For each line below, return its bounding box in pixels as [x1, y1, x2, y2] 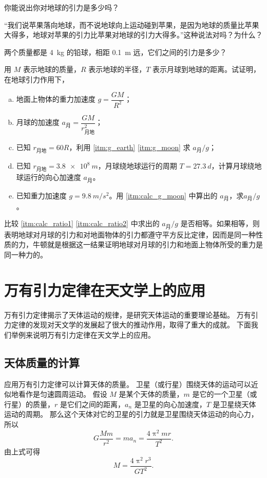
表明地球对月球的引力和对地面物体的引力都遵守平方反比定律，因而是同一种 [4, 229, 256, 240]
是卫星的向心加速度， [134, 398, 206, 409]
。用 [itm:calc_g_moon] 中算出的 [109, 190, 218, 200]
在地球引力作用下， [4, 73, 69, 84]
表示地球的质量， [23, 64, 81, 75]
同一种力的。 [4, 249, 47, 260]
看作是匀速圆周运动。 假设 [18, 389, 107, 399]
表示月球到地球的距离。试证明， [152, 64, 261, 75]
